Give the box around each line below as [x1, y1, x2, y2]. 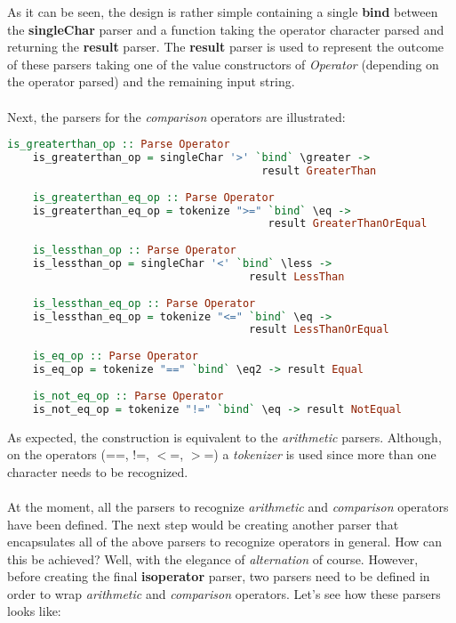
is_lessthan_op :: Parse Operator [32, 244, 236, 257]
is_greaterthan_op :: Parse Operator [7, 138, 230, 151]
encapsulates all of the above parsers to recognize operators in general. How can [7, 532, 443, 551]
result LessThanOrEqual [249, 323, 389, 336]
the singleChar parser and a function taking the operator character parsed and [7, 20, 444, 38]
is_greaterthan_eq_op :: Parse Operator [32, 190, 275, 204]
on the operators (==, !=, [7, 445, 150, 464]
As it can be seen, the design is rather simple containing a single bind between [7, 3, 438, 20]
